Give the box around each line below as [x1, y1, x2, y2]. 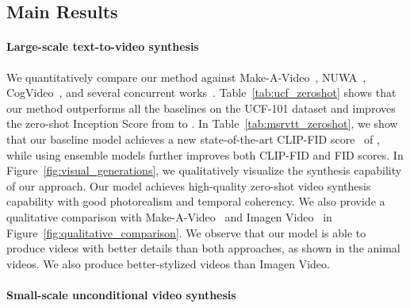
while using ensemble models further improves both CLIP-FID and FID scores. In [6, 146, 404, 163]
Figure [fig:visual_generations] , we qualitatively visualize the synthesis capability [6, 162, 402, 179]
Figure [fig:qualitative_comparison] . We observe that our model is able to [6, 224, 366, 241]
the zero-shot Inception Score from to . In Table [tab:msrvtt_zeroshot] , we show [6, 115, 398, 132]
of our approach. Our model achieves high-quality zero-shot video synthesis [6, 177, 371, 194]
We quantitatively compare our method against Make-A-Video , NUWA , [6, 68, 366, 85]
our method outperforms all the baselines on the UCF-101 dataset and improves [6, 99, 396, 116]
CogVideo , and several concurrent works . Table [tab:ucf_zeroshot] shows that [6, 84, 397, 101]
